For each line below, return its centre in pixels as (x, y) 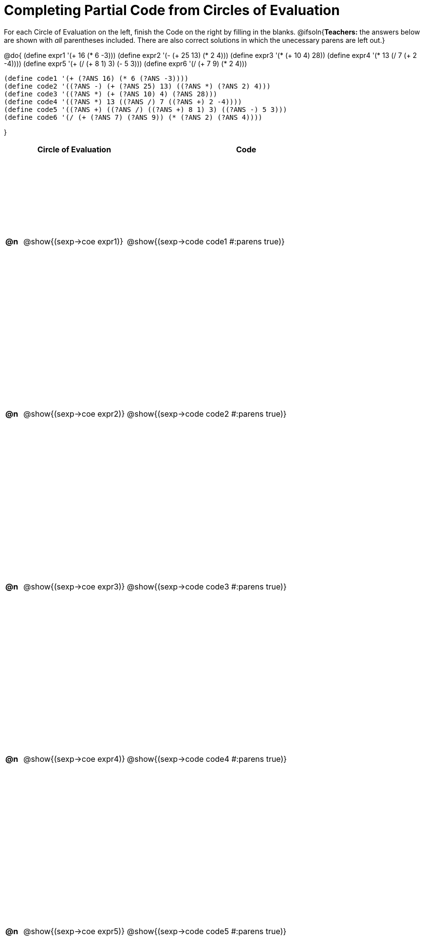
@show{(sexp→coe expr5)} (74, 931)
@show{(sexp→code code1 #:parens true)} (206, 241)
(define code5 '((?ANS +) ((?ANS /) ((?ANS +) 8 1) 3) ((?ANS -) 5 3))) (146, 109)
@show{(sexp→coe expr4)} (74, 759)
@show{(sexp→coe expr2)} (74, 414)
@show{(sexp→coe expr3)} (74, 586)
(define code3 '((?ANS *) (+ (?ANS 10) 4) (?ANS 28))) (111, 94)
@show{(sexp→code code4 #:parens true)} (207, 759)
